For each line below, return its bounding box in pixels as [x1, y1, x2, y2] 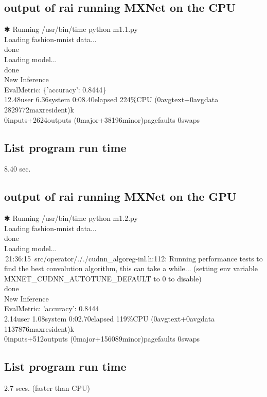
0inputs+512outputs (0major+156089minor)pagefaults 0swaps [4, 333, 200, 344]
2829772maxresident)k [4, 104, 74, 115]
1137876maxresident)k [4, 323, 74, 334]
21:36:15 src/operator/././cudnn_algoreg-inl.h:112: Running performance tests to [5, 253, 263, 263]
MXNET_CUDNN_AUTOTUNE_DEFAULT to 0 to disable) [4, 273, 202, 283]
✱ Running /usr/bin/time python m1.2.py [4, 213, 138, 223]
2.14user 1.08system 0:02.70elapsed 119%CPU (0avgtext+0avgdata [4, 313, 215, 324]
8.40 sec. [4, 163, 31, 174]
